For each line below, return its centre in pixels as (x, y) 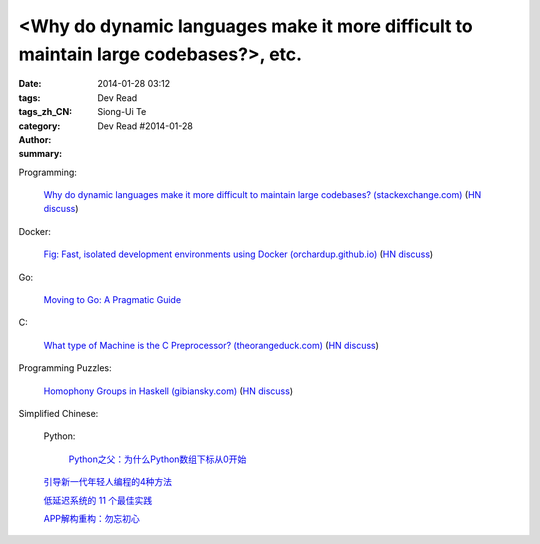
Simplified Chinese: (58, 413)
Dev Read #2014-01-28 (145, 126)
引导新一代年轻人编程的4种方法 (108, 482)
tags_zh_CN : (45, 112)
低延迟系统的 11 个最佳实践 (98, 500)
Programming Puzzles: (65, 368)
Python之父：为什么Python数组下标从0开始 (157, 459)
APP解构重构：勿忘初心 (91, 518)
